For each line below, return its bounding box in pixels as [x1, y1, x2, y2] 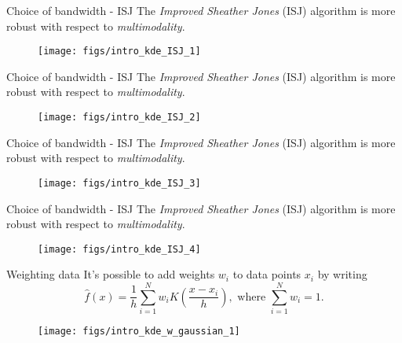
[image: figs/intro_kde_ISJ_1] [38, 46, 201, 57]
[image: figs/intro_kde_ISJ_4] [38, 243, 201, 255]
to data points [232, 266, 301, 282]
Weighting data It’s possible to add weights [6, 266, 215, 282]
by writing [317, 266, 367, 282]
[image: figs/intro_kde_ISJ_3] [38, 177, 201, 189]
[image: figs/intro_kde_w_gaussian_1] [38, 326, 240, 337]
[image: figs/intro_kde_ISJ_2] [38, 112, 201, 124]
